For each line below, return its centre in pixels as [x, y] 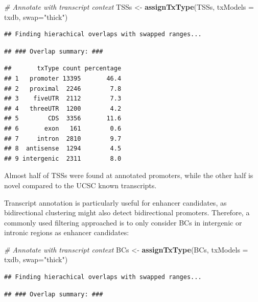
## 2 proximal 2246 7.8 [63, 89]
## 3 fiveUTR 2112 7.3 [63, 99]
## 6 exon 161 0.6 [63, 128]
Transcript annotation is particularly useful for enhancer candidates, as [115, 202]
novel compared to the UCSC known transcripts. [80, 185]
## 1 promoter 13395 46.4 [63, 78]
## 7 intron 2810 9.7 [63, 139]
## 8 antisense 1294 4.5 [63, 149]
